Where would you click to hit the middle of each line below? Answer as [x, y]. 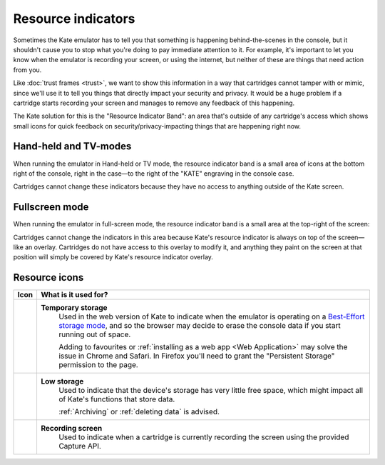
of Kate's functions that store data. [117, 399]
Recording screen [71, 429]
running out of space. [94, 334]
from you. [27, 70]
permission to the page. [98, 365]
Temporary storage [74, 308]
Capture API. [79, 446]
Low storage [62, 381]
